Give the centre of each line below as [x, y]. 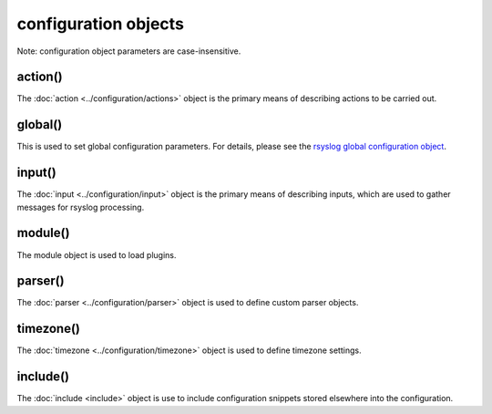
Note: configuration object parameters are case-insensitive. [129, 51]
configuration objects [100, 24]
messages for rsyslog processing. [81, 207]
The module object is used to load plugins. [97, 254]
